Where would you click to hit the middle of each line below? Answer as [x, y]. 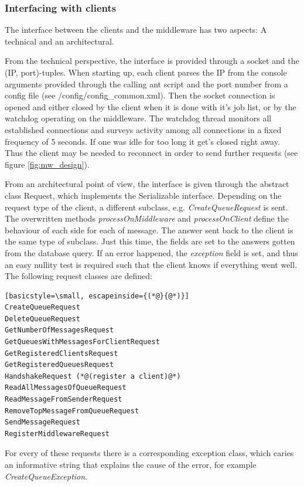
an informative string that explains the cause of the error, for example [131, 464]
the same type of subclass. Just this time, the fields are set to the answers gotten [150, 241]
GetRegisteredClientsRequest [62, 353]
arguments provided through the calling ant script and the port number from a [146, 84]
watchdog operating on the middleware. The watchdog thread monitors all [138, 118]
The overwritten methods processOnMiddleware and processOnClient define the [147, 218]
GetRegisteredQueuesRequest [59, 365]
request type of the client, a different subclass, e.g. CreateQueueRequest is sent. [146, 207]
